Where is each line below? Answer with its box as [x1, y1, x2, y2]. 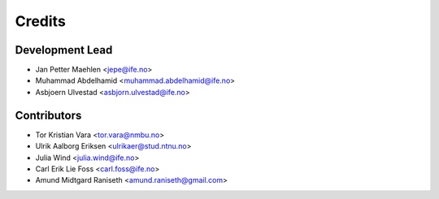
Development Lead [15, 43, 113, 57]
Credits [15, 12, 67, 30]
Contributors [15, 108, 82, 122]
